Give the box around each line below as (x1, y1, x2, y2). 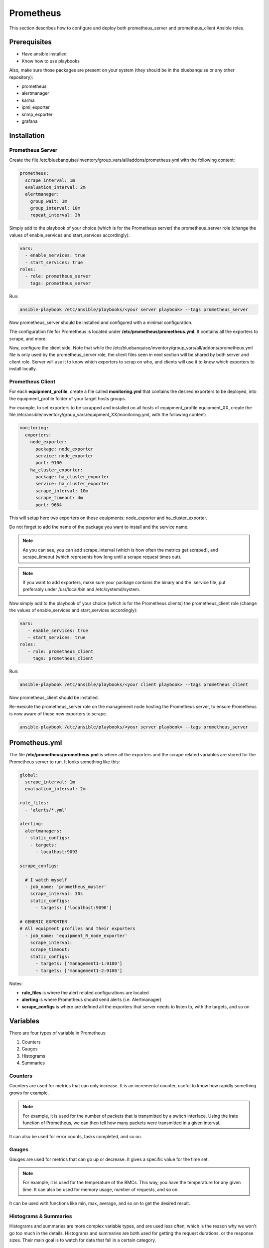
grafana (21, 118, 38, 124)
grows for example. (9, 1090, 49, 1096)
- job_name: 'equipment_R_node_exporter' (25, 933, 128, 938)
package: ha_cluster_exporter (35, 474, 110, 480)
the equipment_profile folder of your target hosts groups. (9, 395, 127, 401)
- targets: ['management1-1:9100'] (35, 961, 123, 966)
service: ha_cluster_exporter (35, 481, 110, 487)
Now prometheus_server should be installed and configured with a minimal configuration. (9, 319, 193, 325)
